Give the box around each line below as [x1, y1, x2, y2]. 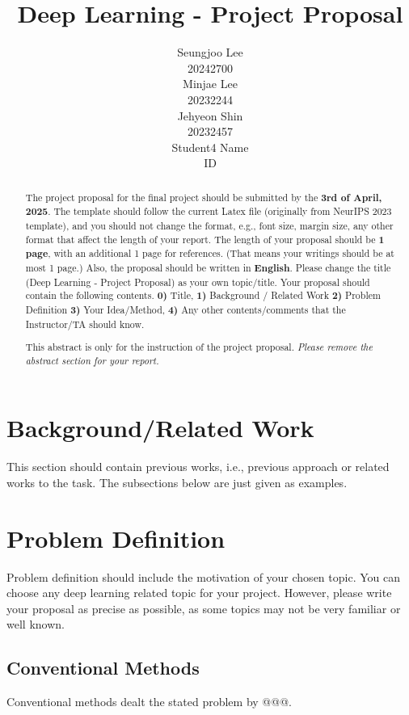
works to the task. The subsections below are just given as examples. [6, 473, 348, 490]
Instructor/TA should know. [25, 317, 145, 330]
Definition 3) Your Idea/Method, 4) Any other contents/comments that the [25, 302, 346, 317]
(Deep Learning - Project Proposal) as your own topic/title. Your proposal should [25, 275, 370, 288]
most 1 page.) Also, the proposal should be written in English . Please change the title [25, 260, 391, 275]
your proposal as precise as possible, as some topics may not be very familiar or [6, 599, 401, 616]
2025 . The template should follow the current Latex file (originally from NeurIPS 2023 [25, 204, 392, 219]
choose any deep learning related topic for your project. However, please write [6, 584, 392, 601]
